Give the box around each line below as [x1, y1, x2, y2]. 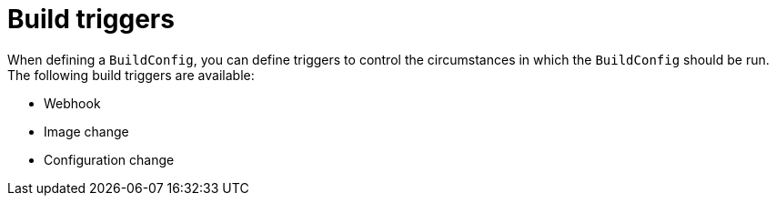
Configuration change [44, 151, 175, 167]
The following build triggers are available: [7, 66, 255, 83]
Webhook [44, 95, 101, 111]
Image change [44, 123, 129, 139]
